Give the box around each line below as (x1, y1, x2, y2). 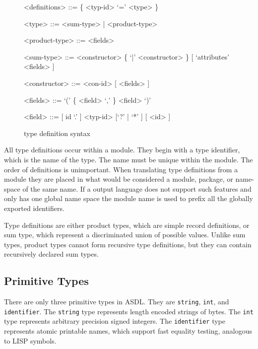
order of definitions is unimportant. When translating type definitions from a (4, 164, 238, 174)
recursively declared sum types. (4, 249, 99, 259)
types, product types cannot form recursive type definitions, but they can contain (4, 239, 252, 249)
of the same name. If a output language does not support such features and (22, 183, 252, 194)
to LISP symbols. (4, 335, 57, 346)
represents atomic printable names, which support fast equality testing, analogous (4, 326, 253, 336)
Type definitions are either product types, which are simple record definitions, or (4, 219, 250, 230)
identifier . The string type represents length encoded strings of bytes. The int (4, 306, 254, 316)
